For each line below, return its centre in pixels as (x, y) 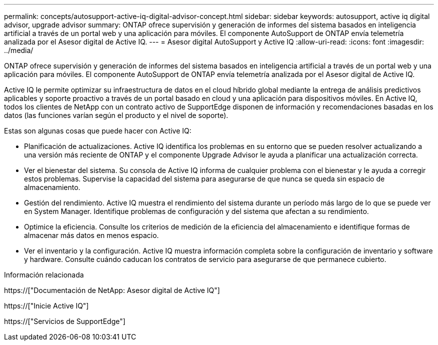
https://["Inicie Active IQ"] (46, 306)
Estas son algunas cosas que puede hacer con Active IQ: (98, 131)
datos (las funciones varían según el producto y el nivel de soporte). (116, 115)
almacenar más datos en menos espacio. (91, 235)
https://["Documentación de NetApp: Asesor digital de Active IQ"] (112, 290)
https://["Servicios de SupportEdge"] (65, 321)
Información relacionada (44, 275)
